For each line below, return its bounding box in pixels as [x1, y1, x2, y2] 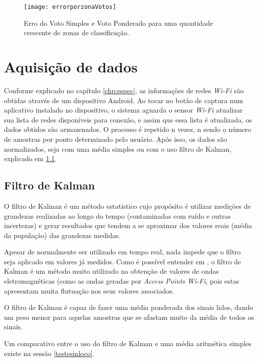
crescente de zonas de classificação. [24, 27, 129, 38]
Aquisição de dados [4, 57, 138, 77]
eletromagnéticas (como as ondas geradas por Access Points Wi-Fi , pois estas [4, 276, 240, 286]
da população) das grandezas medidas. [4, 230, 121, 240]
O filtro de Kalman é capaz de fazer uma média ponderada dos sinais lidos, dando [4, 302, 254, 312]
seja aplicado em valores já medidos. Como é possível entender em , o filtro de [4, 256, 241, 266]
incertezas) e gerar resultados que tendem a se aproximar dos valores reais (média [4, 220, 253, 231]
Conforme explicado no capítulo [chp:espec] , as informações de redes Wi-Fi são [4, 85, 244, 95]
